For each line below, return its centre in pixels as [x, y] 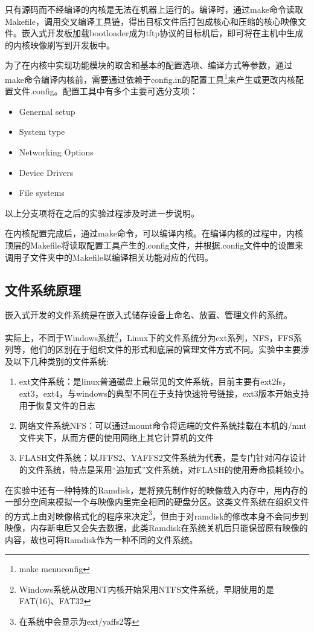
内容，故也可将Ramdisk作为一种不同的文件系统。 [101, 539]
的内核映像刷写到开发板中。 [60, 44]
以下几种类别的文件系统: [61, 361]
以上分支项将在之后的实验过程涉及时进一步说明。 [102, 213]
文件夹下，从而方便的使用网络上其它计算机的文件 [116, 437]
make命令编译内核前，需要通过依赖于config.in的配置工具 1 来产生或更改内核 [150, 78]
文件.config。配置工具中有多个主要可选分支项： [105, 91]
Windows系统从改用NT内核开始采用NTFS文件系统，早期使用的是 [147, 589]
